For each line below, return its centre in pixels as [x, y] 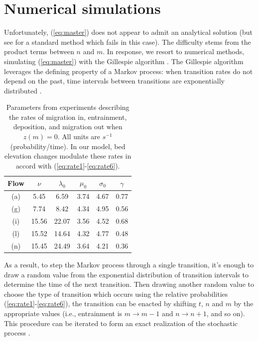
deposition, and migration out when [68, 127]
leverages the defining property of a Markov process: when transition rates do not [129, 71]
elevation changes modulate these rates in [68, 156]
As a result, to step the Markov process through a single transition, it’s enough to [129, 264]
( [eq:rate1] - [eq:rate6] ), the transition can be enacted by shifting [100, 303]
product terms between [39, 51]
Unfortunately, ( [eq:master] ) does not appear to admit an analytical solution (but [128, 32]
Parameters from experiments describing [68, 107]
